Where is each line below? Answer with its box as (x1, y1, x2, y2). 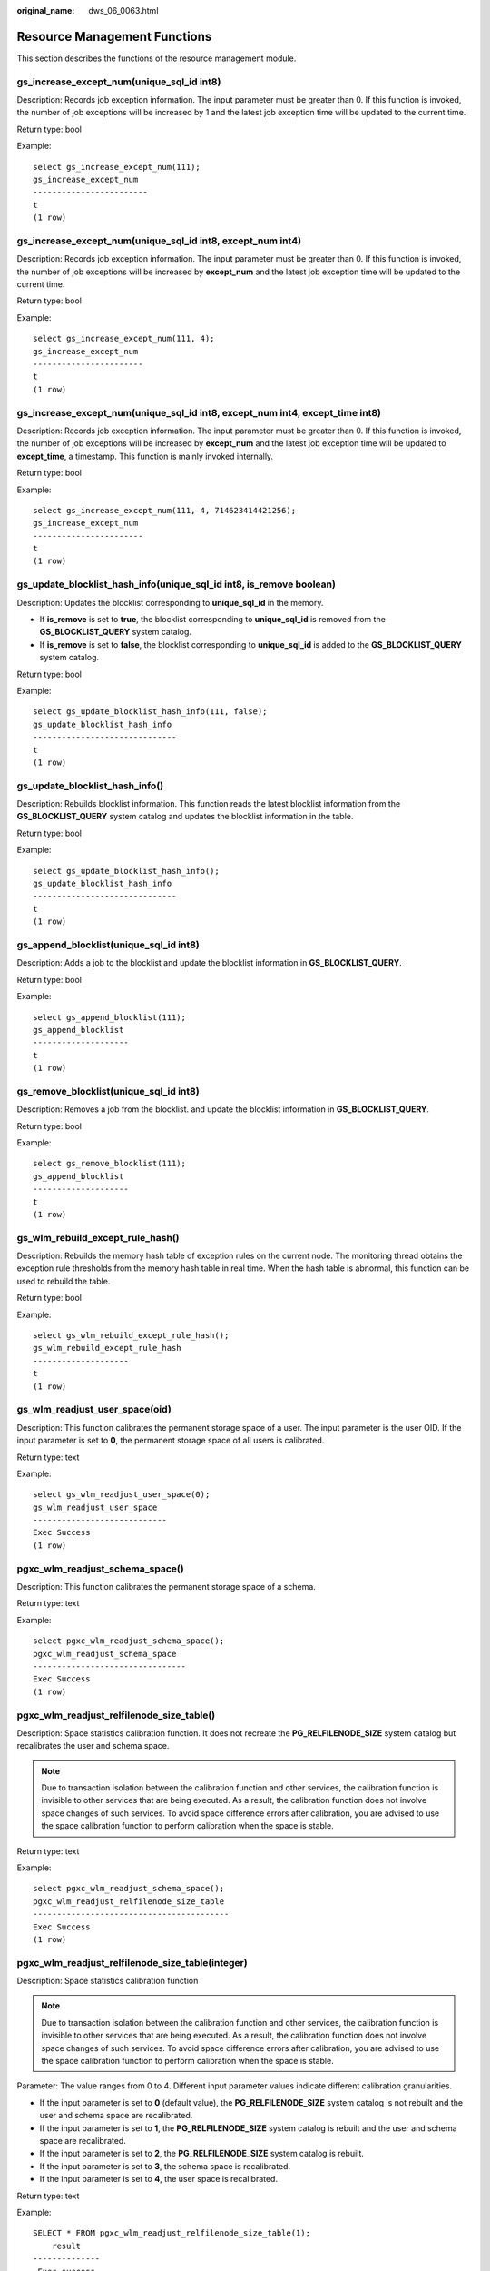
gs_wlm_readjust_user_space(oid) (16, 1403, 171, 1416)
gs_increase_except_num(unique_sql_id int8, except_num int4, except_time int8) (16, 406, 381, 419)
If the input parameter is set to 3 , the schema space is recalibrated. (39, 2160, 290, 2171)
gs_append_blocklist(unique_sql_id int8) (16, 938, 200, 951)
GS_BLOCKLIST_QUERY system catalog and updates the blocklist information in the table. (16, 811, 354, 822)
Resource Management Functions (16, 28, 212, 45)
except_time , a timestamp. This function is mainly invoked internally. (16, 451, 274, 461)
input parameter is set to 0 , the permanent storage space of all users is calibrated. (16, 1435, 325, 1446)
